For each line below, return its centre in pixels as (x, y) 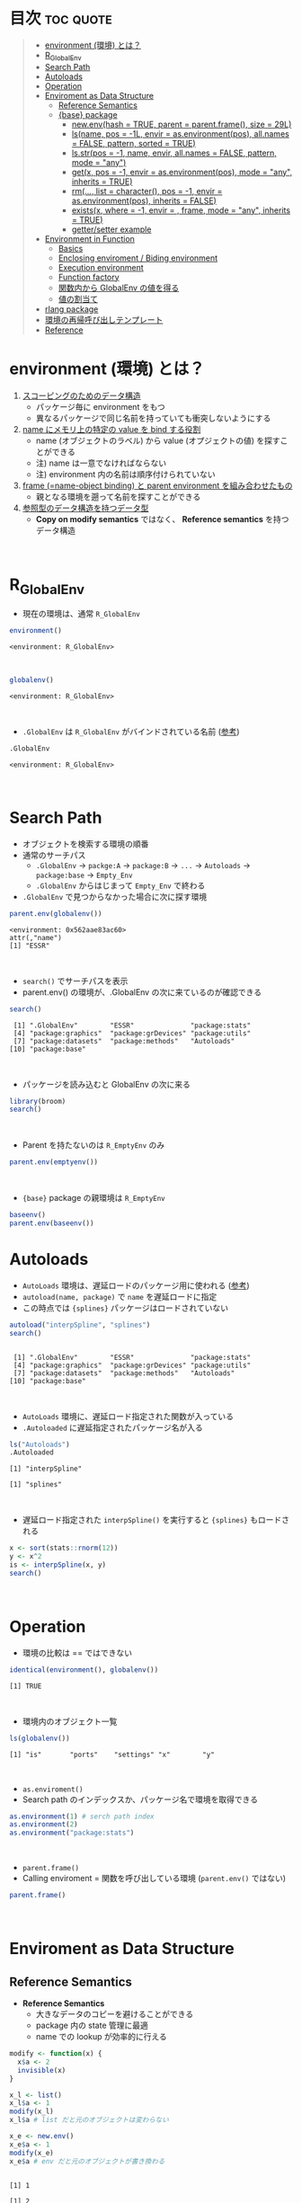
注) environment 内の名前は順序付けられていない (125, 474)
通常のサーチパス (54, 855)
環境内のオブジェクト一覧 (70, 1721)
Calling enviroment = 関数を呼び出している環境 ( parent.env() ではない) (154, 1879)
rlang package (71, 309)
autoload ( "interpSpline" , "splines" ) (80, 1325)
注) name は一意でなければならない (101, 463)
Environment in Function (89, 238)
